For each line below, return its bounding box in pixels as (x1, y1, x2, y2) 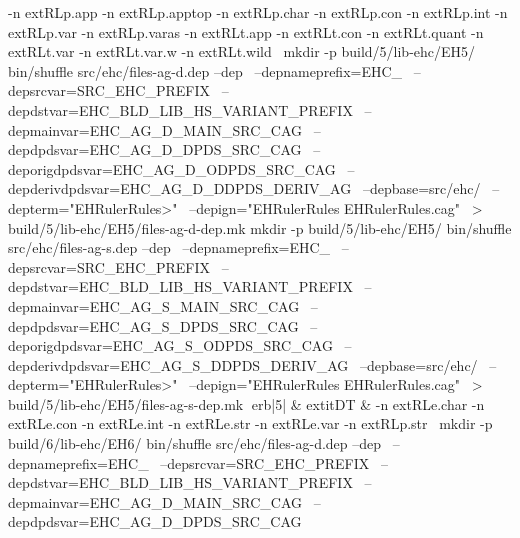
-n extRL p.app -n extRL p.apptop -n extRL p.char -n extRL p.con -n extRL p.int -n (8, 2, 508, 22)
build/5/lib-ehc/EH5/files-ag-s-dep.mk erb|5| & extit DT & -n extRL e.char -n (8, 393, 485, 414)
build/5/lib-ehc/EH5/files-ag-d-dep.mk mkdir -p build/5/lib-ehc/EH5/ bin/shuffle (8, 217, 512, 238)
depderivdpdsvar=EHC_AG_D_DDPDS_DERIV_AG (8, 178, 352, 199)
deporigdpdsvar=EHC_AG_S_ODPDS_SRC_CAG (8, 335, 333, 356)
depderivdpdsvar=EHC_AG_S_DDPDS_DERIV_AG (8, 354, 349, 375)
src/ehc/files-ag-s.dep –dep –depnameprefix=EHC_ (8, 237, 331, 258)
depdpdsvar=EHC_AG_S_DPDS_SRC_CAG (8, 315, 299, 336)
